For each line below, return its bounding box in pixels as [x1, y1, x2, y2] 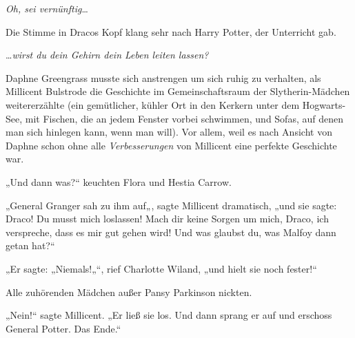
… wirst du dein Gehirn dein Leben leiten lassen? [6, 47, 209, 62]
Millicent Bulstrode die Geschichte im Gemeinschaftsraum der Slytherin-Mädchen [6, 84, 350, 98]
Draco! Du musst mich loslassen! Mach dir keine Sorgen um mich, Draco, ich [6, 211, 329, 226]
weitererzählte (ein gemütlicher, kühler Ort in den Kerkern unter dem [6, 97, 300, 112]
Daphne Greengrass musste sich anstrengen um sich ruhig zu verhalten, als [6, 70, 321, 85]
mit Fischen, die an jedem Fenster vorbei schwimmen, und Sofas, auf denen [25, 111, 343, 125]
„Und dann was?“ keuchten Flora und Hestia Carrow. [6, 174, 232, 189]
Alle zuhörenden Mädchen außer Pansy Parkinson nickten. [6, 284, 252, 299]
